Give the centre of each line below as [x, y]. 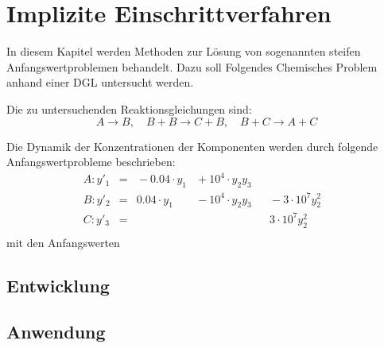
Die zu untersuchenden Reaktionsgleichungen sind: [129, 108]
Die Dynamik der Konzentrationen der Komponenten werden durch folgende [192, 146]
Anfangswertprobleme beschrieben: [91, 162]
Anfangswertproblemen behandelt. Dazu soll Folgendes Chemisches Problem [192, 66]
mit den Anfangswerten [63, 242]
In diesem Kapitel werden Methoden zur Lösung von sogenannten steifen [184, 51]
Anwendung [56, 332]
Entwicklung [58, 285]
